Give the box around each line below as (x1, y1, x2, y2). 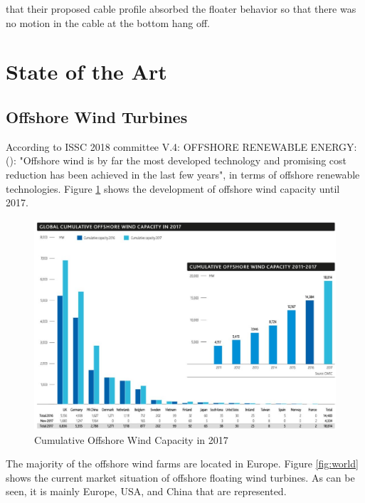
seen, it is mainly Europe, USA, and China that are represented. (6, 484, 287, 499)
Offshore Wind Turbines (6, 105, 188, 127)
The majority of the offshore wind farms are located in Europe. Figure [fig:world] (6, 456, 359, 471)
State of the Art (6, 57, 167, 86)
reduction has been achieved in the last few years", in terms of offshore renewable (6, 166, 360, 181)
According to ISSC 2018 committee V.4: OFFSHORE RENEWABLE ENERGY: (6, 139, 357, 154)
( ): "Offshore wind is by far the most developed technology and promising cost (6, 153, 347, 168)
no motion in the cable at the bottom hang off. (6, 15, 210, 30)
